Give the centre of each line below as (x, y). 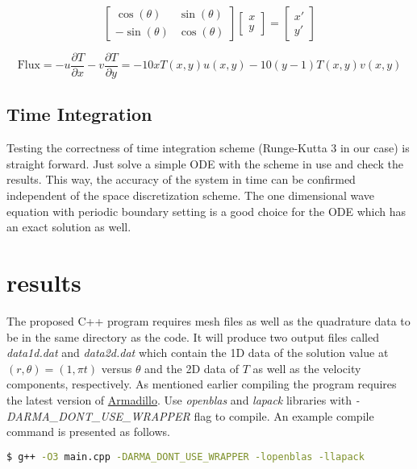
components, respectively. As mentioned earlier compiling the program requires (202, 384)
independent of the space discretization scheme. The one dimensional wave (191, 195)
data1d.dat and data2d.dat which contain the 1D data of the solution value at (198, 353)
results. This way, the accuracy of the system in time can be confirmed (181, 179)
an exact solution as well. (69, 227)
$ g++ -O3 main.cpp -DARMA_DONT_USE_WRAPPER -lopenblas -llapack (186, 457)
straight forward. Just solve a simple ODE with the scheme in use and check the (205, 163)
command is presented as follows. (88, 432)
